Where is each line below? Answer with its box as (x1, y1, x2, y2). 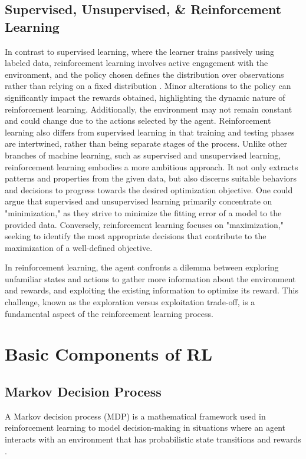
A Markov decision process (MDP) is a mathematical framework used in (5, 410, 266, 422)
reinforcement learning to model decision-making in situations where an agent (5, 421, 285, 434)
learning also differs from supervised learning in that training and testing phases (5, 126, 295, 138)
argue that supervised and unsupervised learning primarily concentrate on (5, 195, 272, 207)
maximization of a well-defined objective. (5, 241, 153, 253)
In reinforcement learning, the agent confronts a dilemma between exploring (5, 261, 279, 273)
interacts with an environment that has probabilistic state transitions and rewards (5, 433, 301, 445)
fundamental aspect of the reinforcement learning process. (5, 307, 213, 319)
